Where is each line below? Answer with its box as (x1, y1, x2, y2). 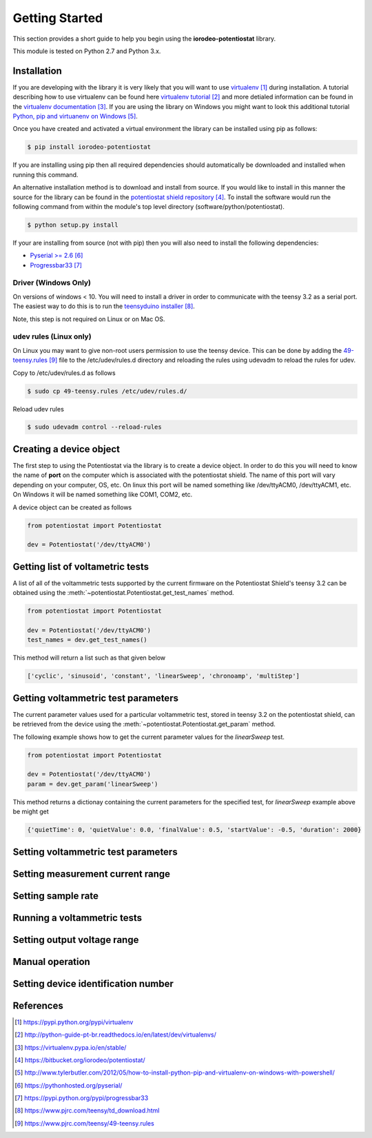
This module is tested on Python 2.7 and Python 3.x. (12, 47, 161, 55)
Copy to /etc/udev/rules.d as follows (12, 369, 116, 377)
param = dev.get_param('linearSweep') (27, 780, 158, 788)
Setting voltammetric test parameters (12, 846, 178, 857)
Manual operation (12, 955, 91, 968)
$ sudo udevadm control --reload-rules (27, 423, 162, 431)
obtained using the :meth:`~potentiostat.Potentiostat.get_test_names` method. (12, 589, 234, 597)
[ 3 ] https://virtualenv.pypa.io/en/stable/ (14, 1043, 127, 1051)
